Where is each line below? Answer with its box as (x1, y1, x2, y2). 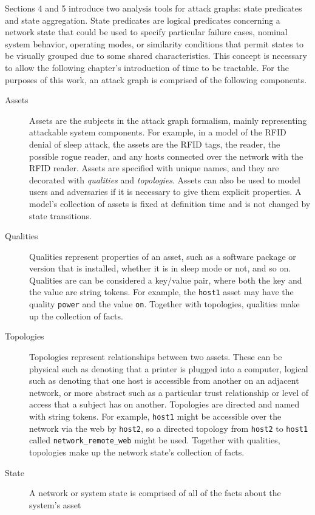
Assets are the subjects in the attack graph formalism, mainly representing (29, 114, 307, 126)
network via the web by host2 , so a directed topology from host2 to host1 (29, 421, 308, 434)
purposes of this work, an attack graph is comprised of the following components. (5, 73, 307, 86)
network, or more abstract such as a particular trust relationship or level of (29, 386, 309, 398)
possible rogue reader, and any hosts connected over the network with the (29, 149, 303, 162)
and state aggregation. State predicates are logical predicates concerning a (5, 13, 280, 26)
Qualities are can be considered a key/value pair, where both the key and (29, 273, 302, 286)
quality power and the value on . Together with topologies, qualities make (29, 298, 300, 310)
